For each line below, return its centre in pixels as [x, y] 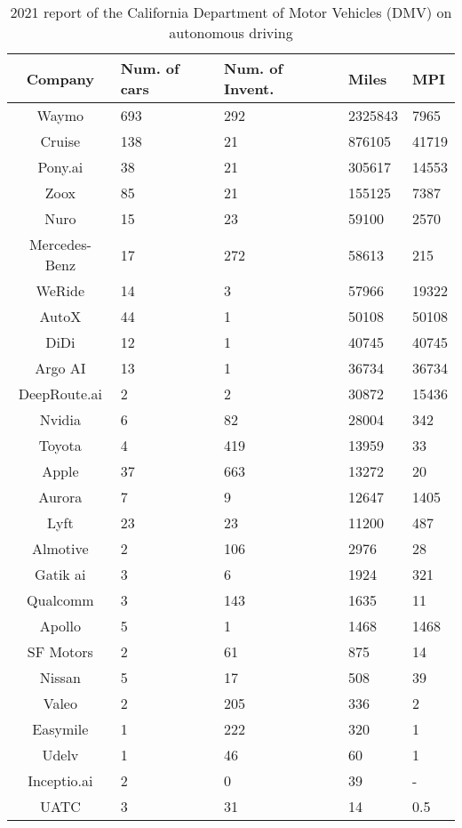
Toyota [60, 445]
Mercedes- [60, 244]
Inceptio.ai [60, 780]
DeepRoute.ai [60, 394]
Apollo [60, 626]
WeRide [60, 290]
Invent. [249, 88]
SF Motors [60, 651]
